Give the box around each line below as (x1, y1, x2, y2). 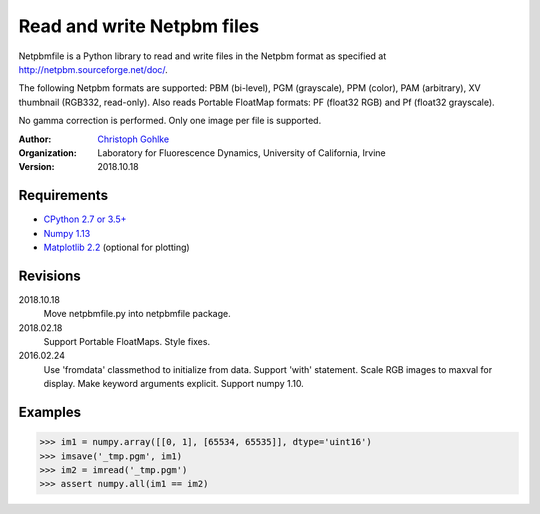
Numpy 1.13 (43, 227, 91, 239)
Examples (18, 404, 82, 421)
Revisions (18, 267, 82, 284)
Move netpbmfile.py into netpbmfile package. (43, 308, 231, 320)
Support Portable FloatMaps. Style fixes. (43, 336, 210, 348)
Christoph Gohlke (97, 133, 170, 145)
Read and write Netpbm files (18, 15, 260, 37)
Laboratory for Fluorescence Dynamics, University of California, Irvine (97, 146, 386, 159)
